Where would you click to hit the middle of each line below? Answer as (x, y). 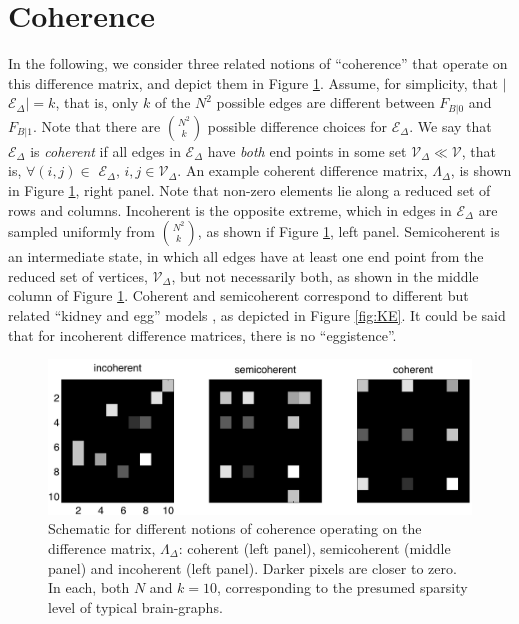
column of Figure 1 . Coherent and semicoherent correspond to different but (238, 295)
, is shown (481, 170)
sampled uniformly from (81, 231)
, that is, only (97, 102)
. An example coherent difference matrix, (302, 170)
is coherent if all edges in (105, 150)
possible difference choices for (297, 125)
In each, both (89, 587)
